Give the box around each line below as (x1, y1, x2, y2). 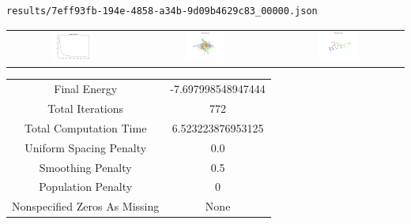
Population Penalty (39, 178, 133, 195)
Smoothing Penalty (39, 159, 132, 175)
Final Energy (54, 80, 118, 97)
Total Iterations (47, 99, 124, 116)
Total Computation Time (24, 119, 147, 136)
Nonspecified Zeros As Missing (12, 198, 160, 215)
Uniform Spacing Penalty (25, 139, 147, 155)
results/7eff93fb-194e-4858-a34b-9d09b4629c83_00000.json (6, 6, 318, 17)
